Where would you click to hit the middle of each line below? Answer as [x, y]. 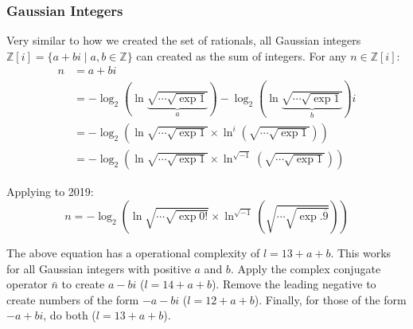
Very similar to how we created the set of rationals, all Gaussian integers [184, 40]
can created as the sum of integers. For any [242, 55]
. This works [361, 253]
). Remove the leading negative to [294, 284]
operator [27, 284]
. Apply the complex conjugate [306, 268]
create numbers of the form [73, 299]
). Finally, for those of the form [330, 299]
